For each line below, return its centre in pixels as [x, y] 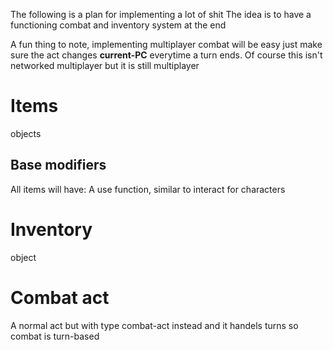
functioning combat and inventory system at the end [118, 25]
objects [26, 133]
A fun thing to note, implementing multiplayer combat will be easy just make [166, 44]
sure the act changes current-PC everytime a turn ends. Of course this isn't [166, 55]
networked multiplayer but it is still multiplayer [105, 65]
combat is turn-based [55, 336]
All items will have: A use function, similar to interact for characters [148, 189]
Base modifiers [58, 165]
